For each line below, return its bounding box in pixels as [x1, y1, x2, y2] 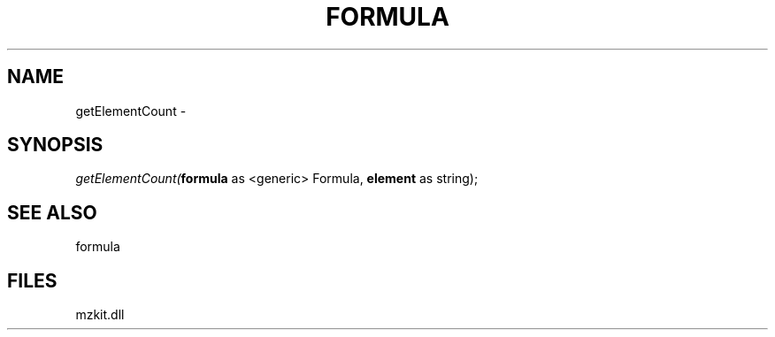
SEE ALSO [7, 201, 97, 224]
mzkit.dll [75, 307, 125, 323]
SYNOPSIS [7, 134, 104, 157]
